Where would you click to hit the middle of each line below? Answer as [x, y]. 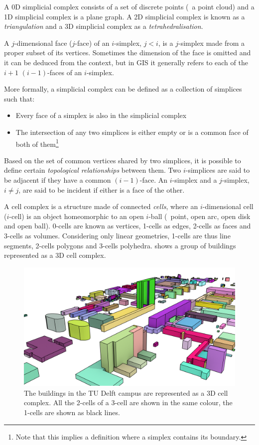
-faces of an [65, 72]
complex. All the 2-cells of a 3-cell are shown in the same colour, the [128, 402]
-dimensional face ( [43, 43]
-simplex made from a [211, 43]
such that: [19, 98]
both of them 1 [37, 143]
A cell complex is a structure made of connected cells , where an [101, 206]
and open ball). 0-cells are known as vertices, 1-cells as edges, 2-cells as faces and [128, 226]
